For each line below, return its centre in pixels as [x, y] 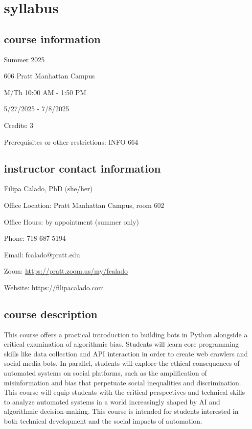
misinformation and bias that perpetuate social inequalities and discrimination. [123, 382]
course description [51, 314]
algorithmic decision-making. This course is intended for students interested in [121, 411]
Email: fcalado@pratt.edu [42, 254]
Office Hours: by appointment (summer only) [71, 221]
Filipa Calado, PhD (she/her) [48, 189]
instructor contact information [82, 168]
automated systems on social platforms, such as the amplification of [105, 373]
